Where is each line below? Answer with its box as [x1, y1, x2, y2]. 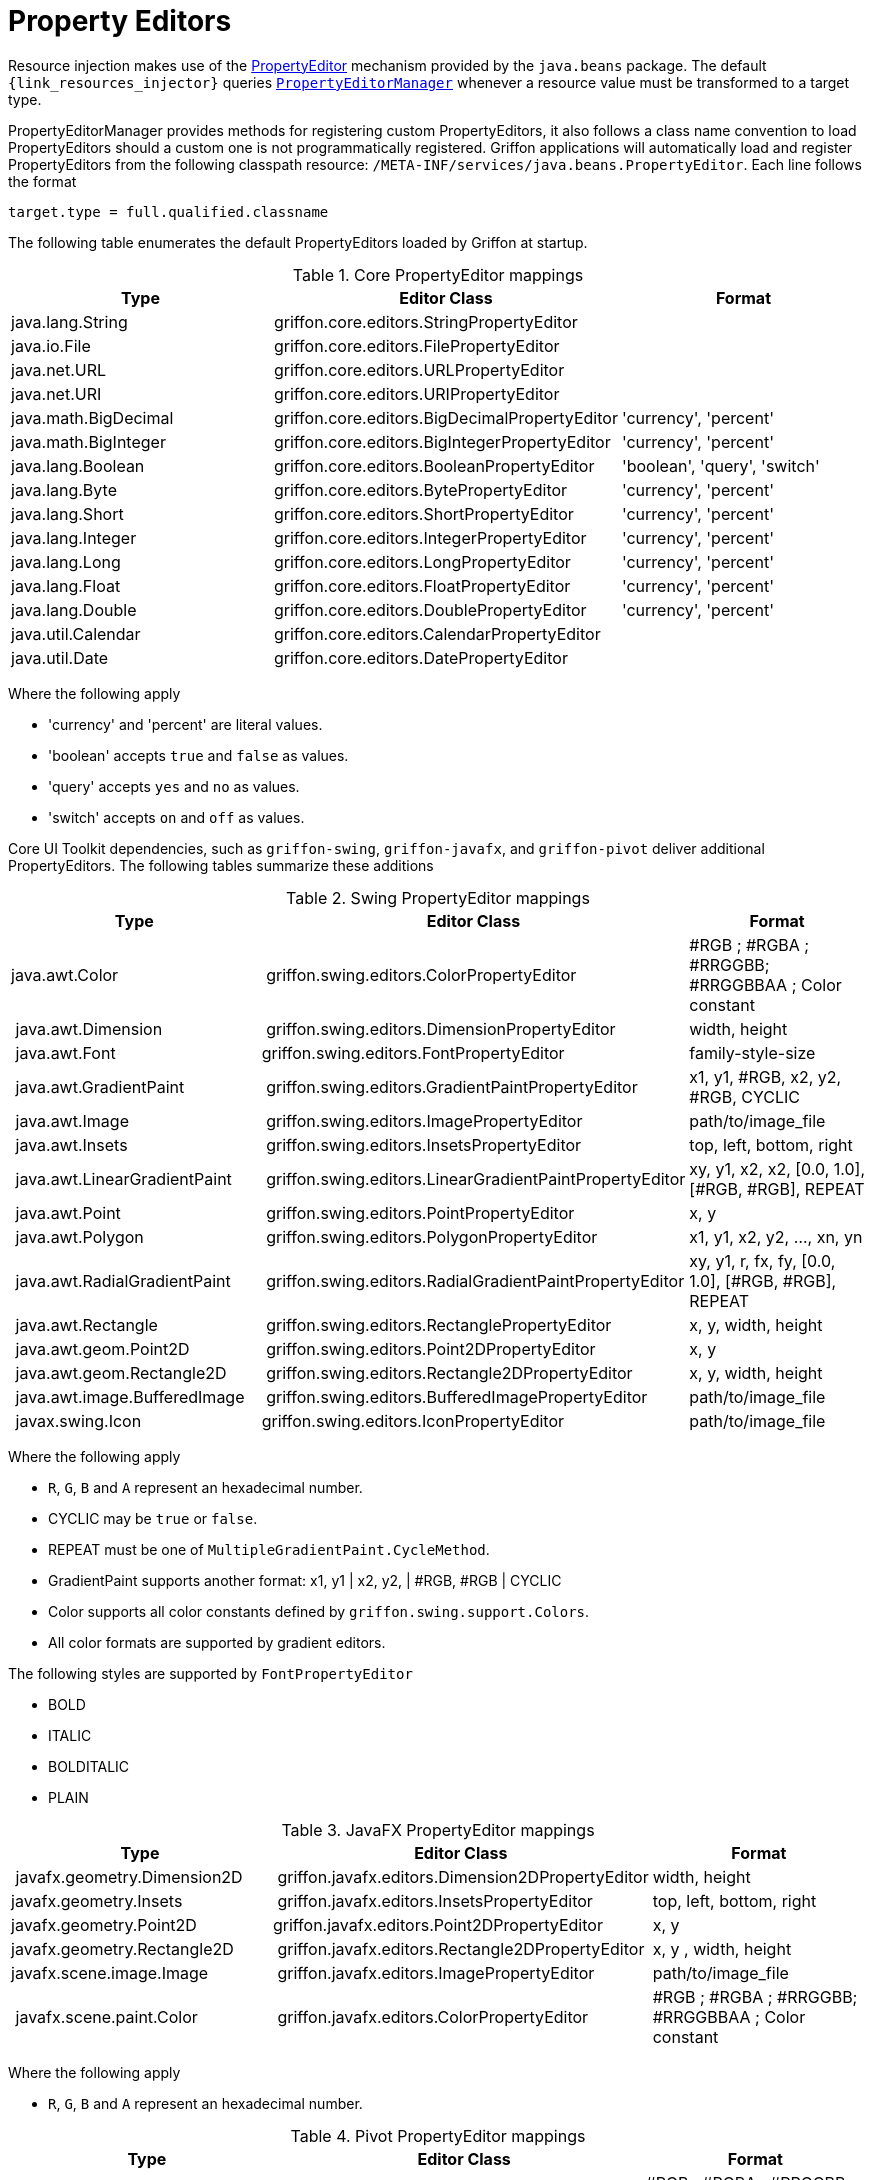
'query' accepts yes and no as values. [48, 777, 300, 795]
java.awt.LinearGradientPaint [15, 1168, 232, 1189]
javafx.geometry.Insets [11, 1890, 183, 1911]
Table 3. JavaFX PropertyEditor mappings [281, 1819, 595, 1840]
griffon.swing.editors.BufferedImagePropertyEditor [266, 1386, 648, 1407]
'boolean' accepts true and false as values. [48, 746, 349, 764]
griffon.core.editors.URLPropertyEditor [273, 359, 565, 380]
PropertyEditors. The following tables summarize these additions [8, 856, 434, 874]
